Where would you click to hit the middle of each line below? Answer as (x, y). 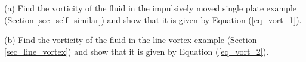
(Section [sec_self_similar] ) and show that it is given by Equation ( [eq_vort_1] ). (153, 19)
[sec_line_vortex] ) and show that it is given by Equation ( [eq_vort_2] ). (137, 51)
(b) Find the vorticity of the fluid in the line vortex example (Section (131, 40)
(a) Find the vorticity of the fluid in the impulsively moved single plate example (151, 8)
